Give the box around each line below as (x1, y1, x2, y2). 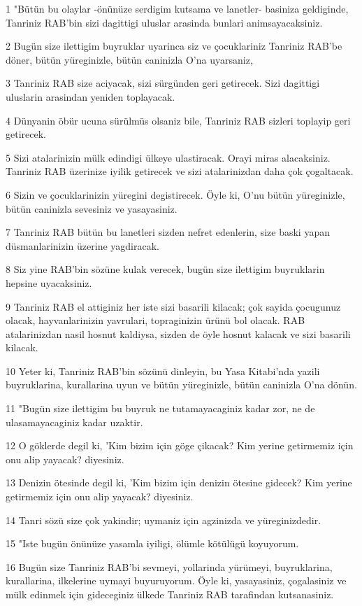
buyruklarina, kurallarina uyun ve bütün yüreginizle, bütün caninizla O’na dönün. (6, 377, 357, 392)
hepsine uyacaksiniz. (6, 275, 92, 290)
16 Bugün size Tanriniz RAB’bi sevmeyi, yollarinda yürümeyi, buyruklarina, (6, 559, 333, 574)
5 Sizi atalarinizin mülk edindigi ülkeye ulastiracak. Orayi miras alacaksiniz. (6, 150, 331, 164)
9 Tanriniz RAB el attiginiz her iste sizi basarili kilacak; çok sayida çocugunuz (6, 299, 341, 313)
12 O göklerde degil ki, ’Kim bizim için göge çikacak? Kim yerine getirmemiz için (6, 438, 354, 453)
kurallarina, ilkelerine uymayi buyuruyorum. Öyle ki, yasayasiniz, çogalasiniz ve (6, 573, 347, 588)
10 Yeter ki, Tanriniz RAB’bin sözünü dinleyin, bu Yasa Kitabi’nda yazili (6, 363, 320, 378)
